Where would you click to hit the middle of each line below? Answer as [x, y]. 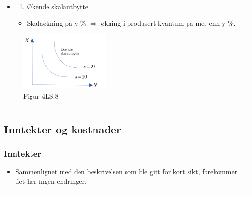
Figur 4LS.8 [41, 96]
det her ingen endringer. [51, 181]
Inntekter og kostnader [63, 129]
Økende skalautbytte [58, 6]
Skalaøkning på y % [56, 23]
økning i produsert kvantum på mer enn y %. [168, 23]
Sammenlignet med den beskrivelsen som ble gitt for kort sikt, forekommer [126, 171]
